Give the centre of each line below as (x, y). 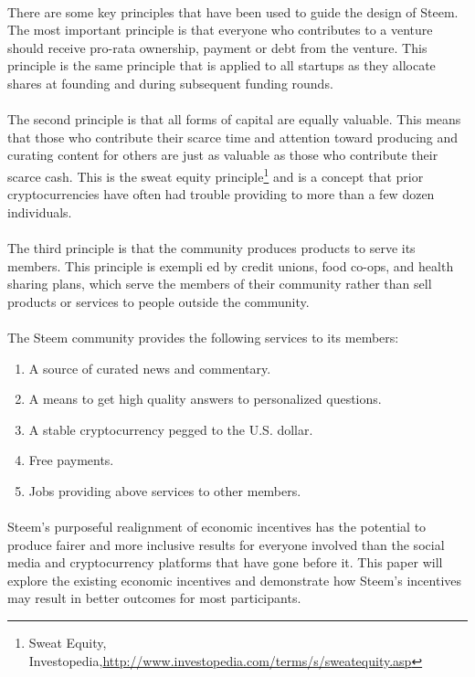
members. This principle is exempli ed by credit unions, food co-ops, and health (231, 265)
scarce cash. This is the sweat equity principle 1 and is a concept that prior (216, 175)
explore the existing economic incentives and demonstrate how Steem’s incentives (235, 580)
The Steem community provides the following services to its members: (203, 337)
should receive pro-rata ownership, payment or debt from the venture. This (217, 47)
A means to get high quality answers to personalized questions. (205, 399)
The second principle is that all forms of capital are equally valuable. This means (234, 119)
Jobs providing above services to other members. (165, 490)
